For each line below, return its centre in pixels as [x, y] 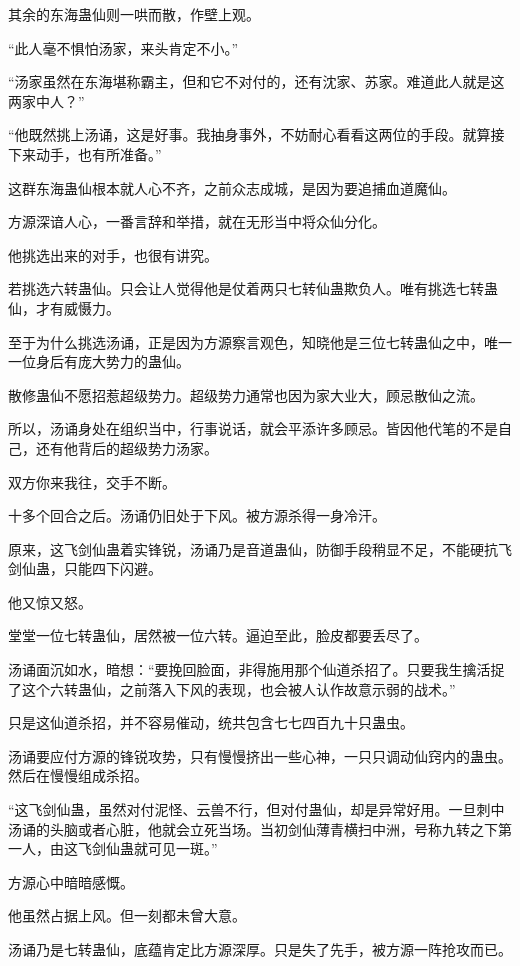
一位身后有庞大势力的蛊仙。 [99, 361]
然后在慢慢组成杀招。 [78, 775]
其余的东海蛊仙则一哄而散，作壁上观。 [134, 14]
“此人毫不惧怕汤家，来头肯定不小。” [123, 47]
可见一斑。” [182, 848]
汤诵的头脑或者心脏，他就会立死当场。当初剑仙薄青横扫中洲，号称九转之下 [253, 828]
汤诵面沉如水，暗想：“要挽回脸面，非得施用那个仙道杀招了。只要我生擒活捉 [256, 669]
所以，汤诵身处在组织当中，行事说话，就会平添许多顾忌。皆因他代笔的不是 [253, 428]
